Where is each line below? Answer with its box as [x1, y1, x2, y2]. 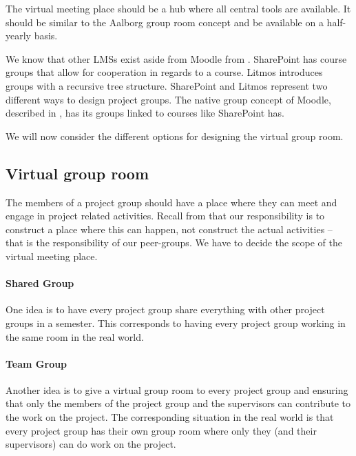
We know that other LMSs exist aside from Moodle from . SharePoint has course [6, 51, 347, 66]
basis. [34, 28, 58, 43]
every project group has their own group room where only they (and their [6, 423, 317, 437]
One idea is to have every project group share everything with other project [6, 302, 325, 317]
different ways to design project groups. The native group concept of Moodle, [6, 92, 331, 106]
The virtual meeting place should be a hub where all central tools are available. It [6, 1, 351, 15]
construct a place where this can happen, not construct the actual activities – [6, 221, 333, 236]
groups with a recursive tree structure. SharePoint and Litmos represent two [6, 78, 328, 92]
